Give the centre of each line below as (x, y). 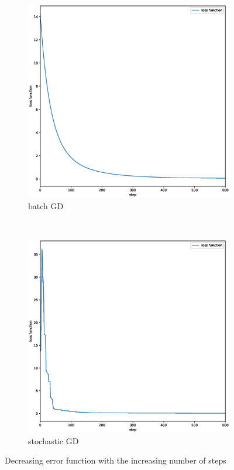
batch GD (46, 205)
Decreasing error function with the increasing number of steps (116, 460)
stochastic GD (54, 440)
